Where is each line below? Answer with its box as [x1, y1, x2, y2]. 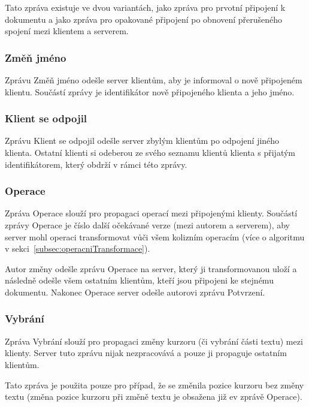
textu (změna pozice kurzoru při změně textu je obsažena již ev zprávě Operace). [5, 390, 302, 403]
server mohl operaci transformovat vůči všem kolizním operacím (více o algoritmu [5, 230, 305, 243]
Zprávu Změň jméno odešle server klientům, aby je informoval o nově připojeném [5, 74, 302, 86]
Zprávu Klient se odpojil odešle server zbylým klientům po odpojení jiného [5, 134, 280, 147]
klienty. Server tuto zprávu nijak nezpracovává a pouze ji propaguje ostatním [5, 346, 287, 359]
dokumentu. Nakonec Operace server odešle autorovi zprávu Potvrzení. [5, 285, 265, 298]
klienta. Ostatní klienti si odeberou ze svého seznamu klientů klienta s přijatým [5, 146, 296, 158]
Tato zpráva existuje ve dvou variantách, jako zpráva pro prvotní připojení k [5, 1, 286, 13]
